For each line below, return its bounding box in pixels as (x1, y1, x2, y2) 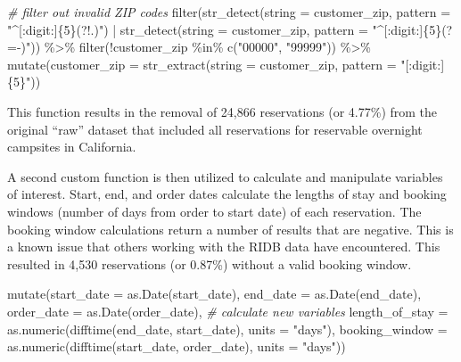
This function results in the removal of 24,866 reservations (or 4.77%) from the (7, 102, 438, 120)
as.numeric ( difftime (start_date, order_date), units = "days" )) (7, 337, 346, 356)
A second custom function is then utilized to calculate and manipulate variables (7, 167, 443, 185)
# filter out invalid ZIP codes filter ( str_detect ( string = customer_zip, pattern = (7, 3, 451, 21)
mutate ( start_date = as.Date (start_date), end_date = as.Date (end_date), (7, 284, 422, 303)
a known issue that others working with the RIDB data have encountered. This (7, 237, 440, 256)
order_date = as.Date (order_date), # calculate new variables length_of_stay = (7, 301, 449, 320)
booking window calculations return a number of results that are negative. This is (7, 219, 454, 238)
